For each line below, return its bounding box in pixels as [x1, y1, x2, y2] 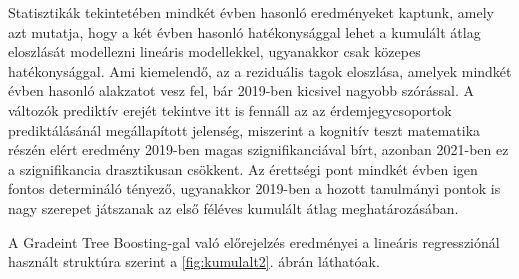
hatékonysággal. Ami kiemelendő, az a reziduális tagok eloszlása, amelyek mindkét [8, 60, 512, 81]
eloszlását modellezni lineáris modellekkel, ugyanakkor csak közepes [8, 41, 421, 62]
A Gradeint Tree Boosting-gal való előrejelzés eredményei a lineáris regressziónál [8, 231, 500, 252]
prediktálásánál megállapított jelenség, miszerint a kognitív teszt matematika [8, 119, 481, 140]
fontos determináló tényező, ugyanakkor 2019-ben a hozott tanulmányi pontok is [8, 178, 501, 199]
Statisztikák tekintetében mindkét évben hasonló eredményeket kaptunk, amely [8, 2, 494, 22]
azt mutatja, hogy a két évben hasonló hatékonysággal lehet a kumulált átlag [8, 21, 481, 42]
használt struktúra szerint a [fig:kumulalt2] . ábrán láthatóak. [8, 251, 380, 272]
